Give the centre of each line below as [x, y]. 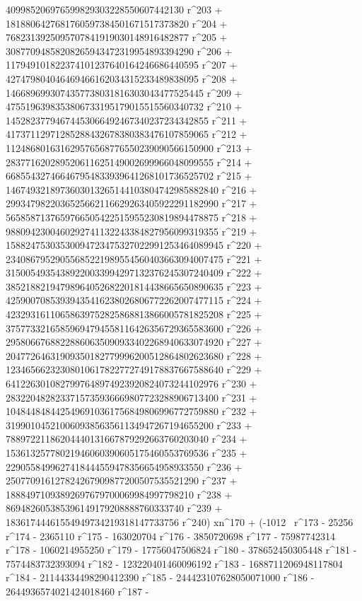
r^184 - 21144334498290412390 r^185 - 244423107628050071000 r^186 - [160, 577]
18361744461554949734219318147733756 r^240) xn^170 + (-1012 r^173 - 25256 [180, 521]
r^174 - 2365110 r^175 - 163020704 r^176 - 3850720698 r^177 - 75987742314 [171, 536]
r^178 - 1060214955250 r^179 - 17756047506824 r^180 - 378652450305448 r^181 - [181, 550]
